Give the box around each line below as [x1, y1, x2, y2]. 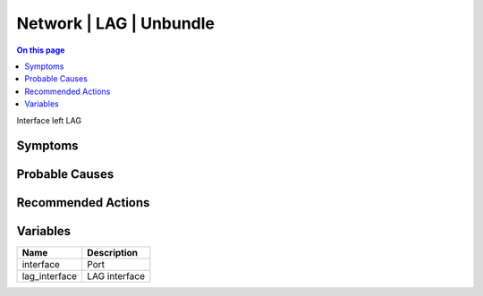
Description [86, 247, 139, 259]
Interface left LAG [16, 114, 82, 125]
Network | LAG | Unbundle [16, 13, 215, 33]
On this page [16, 45, 65, 55]
